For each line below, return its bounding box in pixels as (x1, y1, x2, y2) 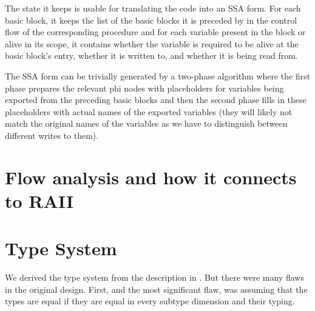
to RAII (5, 188, 74, 213)
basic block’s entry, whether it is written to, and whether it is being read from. (5, 49, 298, 62)
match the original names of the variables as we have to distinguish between (5, 117, 288, 130)
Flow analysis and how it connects (5, 164, 297, 189)
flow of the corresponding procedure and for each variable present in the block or (5, 25, 306, 38)
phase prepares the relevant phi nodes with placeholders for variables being (5, 81, 284, 94)
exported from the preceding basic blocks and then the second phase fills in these (5, 93, 307, 106)
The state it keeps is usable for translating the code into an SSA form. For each (5, 2, 301, 14)
